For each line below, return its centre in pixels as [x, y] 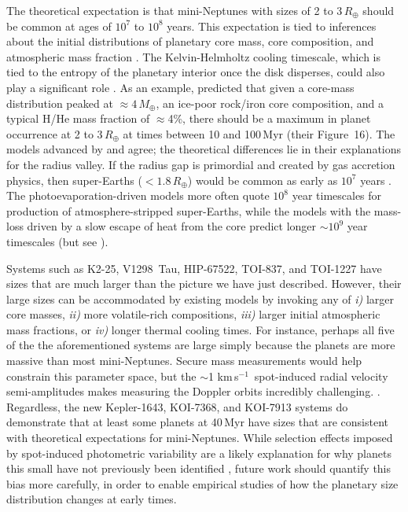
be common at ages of [59, 26]
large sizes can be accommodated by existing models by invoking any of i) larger [200, 298]
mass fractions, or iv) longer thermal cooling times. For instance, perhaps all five [200, 329]
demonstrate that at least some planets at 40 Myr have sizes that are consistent [197, 422]
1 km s [223, 376]
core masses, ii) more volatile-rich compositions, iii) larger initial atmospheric [193, 314]
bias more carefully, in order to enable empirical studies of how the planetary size [202, 483]
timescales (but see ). [57, 241]
